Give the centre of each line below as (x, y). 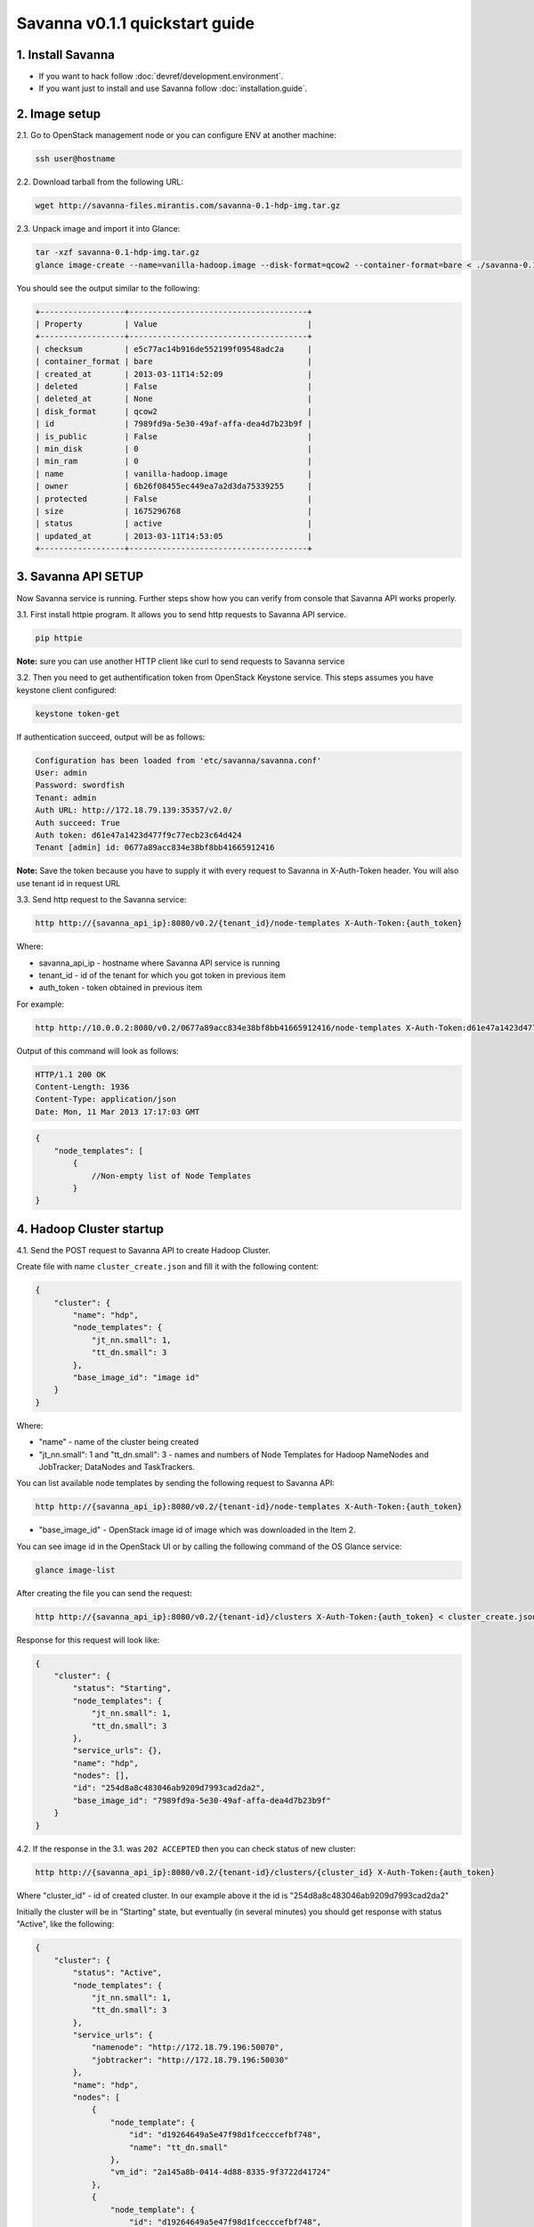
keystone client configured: (67, 689)
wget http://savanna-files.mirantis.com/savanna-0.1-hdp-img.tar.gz (188, 206)
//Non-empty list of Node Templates (171, 1175)
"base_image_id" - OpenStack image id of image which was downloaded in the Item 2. (197, 1530)
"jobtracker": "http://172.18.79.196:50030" (190, 2060)
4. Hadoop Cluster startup (90, 1229)
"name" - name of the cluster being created (119, 1442)
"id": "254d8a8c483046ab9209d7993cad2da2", (169, 1788)
